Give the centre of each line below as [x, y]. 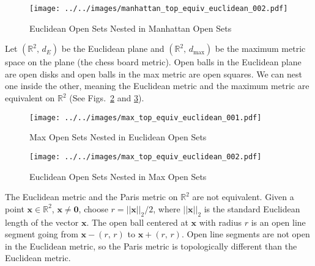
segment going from [42, 234]
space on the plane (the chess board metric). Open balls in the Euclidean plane [153, 62]
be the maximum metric [260, 49]
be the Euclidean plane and [113, 49]
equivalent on [30, 98]
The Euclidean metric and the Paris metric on [91, 197]
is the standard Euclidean [252, 208]
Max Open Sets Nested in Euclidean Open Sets [118, 137]
